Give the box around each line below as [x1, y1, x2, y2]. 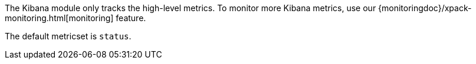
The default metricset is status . [5, 31, 132, 41]
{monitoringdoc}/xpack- [378, 3, 472, 13]
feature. [116, 13, 146, 23]
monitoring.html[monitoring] [5, 13, 114, 23]
